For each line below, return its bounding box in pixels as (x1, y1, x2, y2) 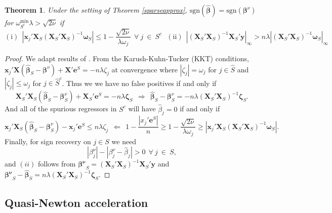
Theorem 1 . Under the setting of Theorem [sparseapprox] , (5, 5, 187, 15)
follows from (38, 158, 76, 169)
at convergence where (111, 64, 178, 74)
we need (111, 136, 137, 146)
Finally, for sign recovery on (5, 136, 91, 146)
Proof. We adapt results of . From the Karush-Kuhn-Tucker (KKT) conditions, (5, 53, 249, 64)
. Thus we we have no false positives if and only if (62, 77, 217, 88)
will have (128, 103, 156, 114)
